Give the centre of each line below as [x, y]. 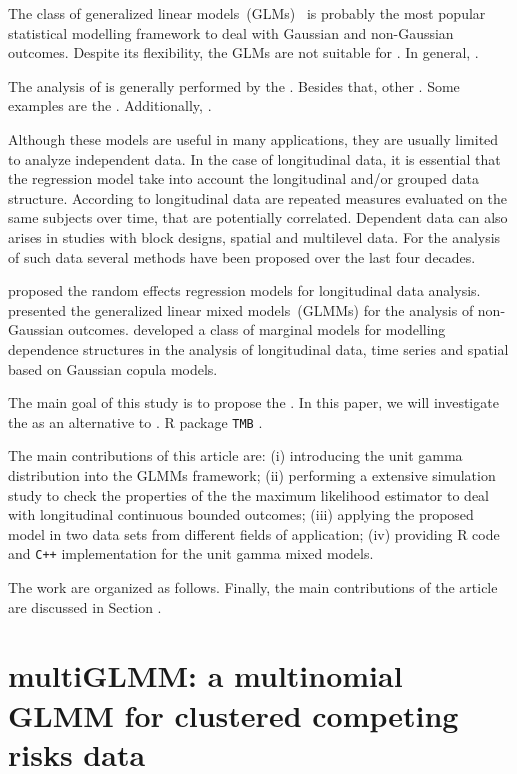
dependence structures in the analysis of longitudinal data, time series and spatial [258, 348]
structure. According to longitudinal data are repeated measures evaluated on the [258, 197]
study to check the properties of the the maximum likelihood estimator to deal [248, 494]
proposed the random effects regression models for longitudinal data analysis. [244, 290]
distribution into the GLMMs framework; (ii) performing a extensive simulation [252, 474]
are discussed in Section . [85, 606]
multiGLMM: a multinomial [205, 675]
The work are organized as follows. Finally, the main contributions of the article [253, 586]
